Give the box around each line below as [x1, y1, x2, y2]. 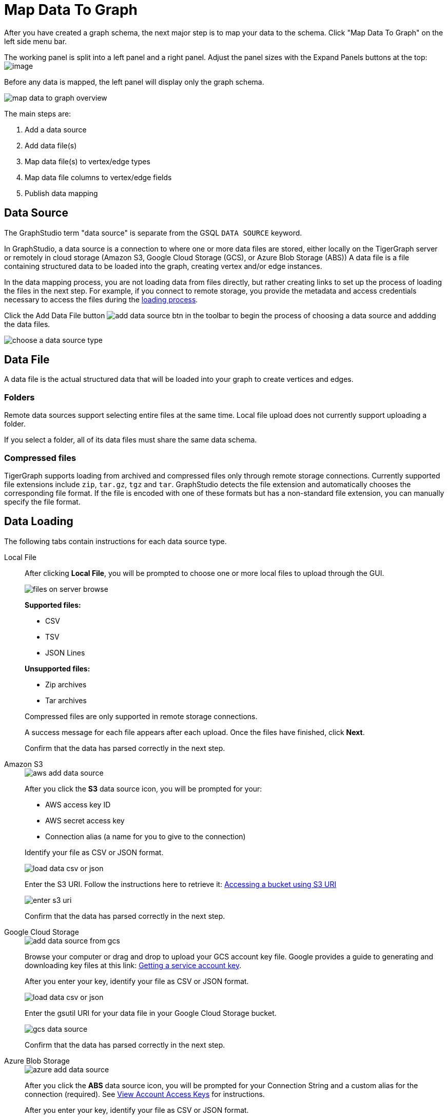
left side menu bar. [4, 36, 67, 46]
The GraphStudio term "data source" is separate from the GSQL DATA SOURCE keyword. [4, 228, 302, 237]
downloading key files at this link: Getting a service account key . [25, 960, 242, 970]
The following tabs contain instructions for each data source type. [4, 536, 227, 546]
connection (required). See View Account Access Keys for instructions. [25, 1089, 265, 1098]
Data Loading [4, 515, 73, 528]
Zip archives [45, 680, 87, 689]
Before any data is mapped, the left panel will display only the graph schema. [4, 77, 264, 86]
